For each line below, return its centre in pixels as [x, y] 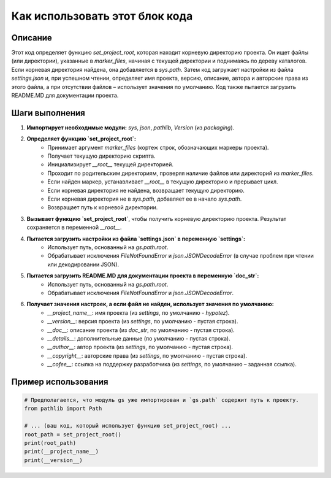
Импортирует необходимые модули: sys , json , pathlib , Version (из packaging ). [131, 127]
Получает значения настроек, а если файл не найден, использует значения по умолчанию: [150, 304]
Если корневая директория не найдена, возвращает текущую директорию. [146, 190]
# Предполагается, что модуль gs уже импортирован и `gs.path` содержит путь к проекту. [162, 400]
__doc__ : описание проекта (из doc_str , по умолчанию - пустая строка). [141, 330]
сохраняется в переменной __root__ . [74, 228]
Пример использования [60, 381]
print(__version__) [53, 460]
